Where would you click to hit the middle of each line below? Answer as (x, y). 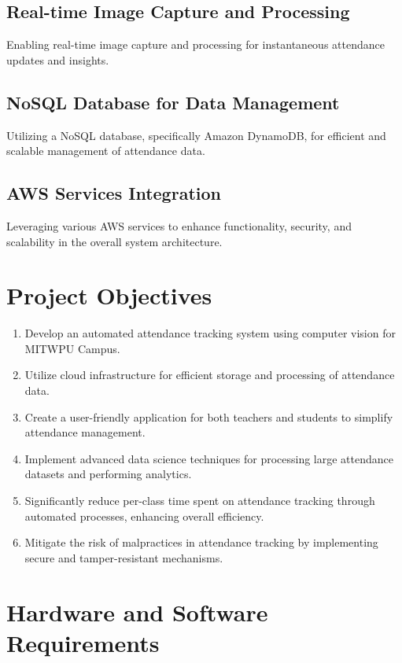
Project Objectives (109, 295)
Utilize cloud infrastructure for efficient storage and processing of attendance (210, 375)
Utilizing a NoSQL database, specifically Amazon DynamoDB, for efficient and (196, 135)
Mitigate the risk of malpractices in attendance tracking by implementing (201, 542)
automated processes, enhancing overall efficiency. (144, 516)
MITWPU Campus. (72, 348)
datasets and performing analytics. (108, 474)
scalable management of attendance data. (106, 151)
